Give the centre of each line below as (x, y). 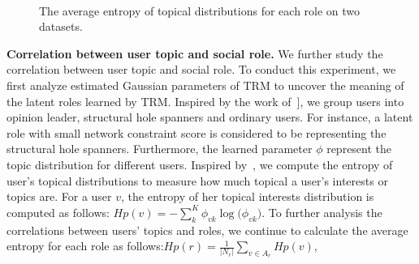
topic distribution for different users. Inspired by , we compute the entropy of (200, 164)
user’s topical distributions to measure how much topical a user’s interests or (197, 180)
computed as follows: (58, 212)
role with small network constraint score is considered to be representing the (197, 132)
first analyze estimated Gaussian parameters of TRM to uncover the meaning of (205, 85)
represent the (359, 149)
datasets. (61, 26)
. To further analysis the (322, 212)
